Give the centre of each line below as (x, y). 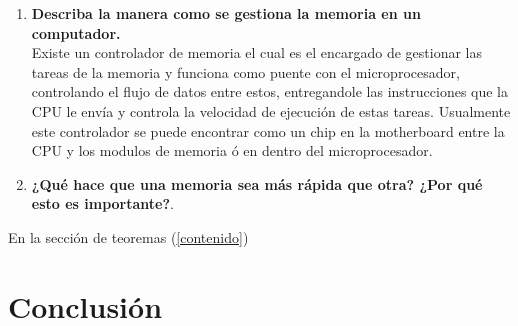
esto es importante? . (102, 203)
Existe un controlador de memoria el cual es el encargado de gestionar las (257, 52)
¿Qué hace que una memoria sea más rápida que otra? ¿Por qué (257, 183)
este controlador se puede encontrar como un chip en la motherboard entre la (268, 130)
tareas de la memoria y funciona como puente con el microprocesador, (245, 71)
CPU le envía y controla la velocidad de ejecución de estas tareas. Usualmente (271, 110)
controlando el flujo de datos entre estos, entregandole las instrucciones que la (270, 91)
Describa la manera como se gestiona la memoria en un (226, 13)
